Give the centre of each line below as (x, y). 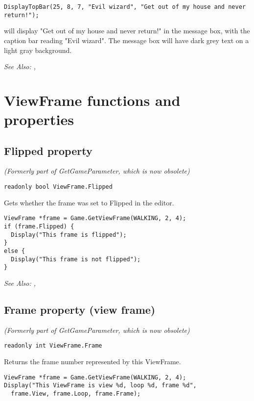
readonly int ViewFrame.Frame (53, 346)
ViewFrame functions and (92, 100)
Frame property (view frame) (80, 309)
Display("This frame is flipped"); (69, 235)
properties (39, 119)
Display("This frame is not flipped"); (76, 259)
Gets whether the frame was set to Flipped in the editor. (89, 202)
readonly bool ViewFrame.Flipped (58, 187)
